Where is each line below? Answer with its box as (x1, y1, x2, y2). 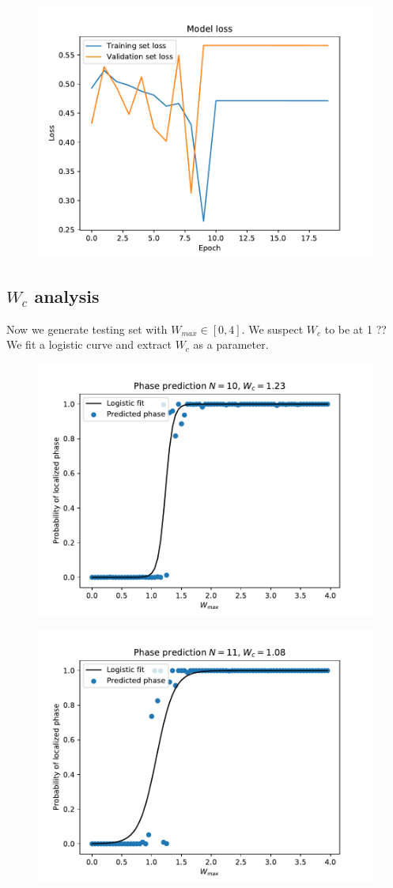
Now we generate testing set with (6, 320, 168, 337)
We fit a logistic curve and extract (6, 336, 172, 353)
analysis (34, 283, 100, 308)
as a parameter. (193, 336, 269, 353)
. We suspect (241, 320, 304, 337)
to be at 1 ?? (324, 320, 387, 337)
